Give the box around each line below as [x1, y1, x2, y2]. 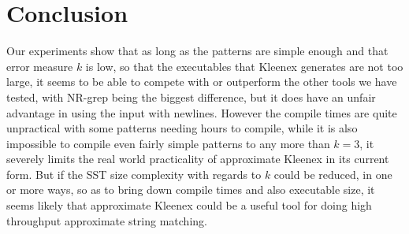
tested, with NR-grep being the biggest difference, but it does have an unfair [6, 88, 376, 105]
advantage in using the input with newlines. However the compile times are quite [6, 104, 397, 121]
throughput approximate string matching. [6, 212, 207, 228]
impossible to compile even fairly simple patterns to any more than [6, 135, 330, 151]
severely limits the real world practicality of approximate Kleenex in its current [6, 150, 389, 167]
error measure [6, 58, 73, 74]
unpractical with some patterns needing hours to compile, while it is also [6, 120, 358, 136]
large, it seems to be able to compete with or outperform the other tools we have [6, 73, 397, 90]
